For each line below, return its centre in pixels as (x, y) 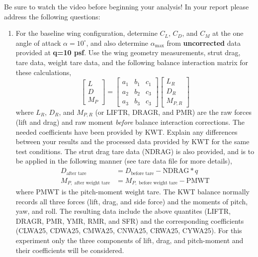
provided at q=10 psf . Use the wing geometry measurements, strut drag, (128, 52)
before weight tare (158, 183)
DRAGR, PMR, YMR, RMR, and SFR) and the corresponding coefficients (130, 220)
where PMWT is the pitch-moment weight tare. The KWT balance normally (132, 192)
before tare (142, 173)
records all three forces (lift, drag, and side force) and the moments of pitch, (132, 201)
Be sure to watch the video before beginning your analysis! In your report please (127, 6)
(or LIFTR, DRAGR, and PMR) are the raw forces (173, 112)
